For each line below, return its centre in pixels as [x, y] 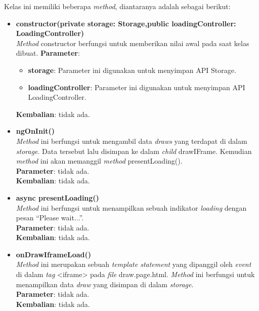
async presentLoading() [57, 197]
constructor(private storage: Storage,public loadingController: [126, 23]
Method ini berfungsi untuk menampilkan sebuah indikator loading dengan [131, 207]
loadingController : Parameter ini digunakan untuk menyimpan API [137, 87]
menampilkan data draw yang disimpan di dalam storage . [105, 284]
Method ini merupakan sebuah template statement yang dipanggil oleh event [134, 264]
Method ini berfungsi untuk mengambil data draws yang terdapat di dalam [132, 141]
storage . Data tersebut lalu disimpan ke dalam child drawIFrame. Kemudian [134, 151]
